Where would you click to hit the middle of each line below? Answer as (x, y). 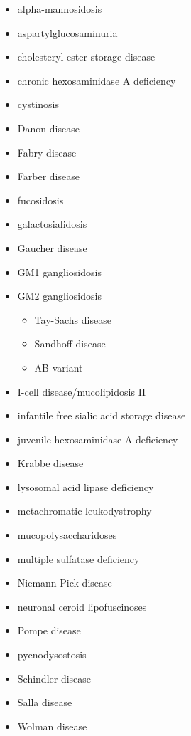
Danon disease (48, 128)
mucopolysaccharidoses (67, 535)
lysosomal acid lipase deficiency (86, 487)
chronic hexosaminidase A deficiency (97, 80)
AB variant (59, 367)
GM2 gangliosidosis (59, 296)
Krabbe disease (50, 463)
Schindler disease (54, 678)
